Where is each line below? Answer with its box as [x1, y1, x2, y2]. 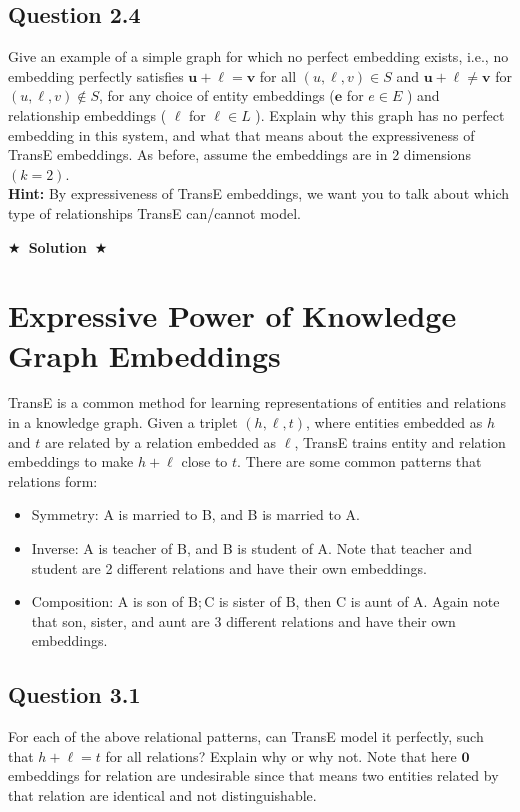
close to [181, 451, 228, 472]
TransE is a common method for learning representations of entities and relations [8, 392, 506, 413]
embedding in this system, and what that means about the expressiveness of [8, 124, 475, 145]
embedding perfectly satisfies [8, 65, 184, 86]
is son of [132, 591, 184, 612]
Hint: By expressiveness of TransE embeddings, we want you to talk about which [8, 183, 510, 204]
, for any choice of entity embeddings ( [99, 85, 335, 106]
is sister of [218, 591, 281, 612]
